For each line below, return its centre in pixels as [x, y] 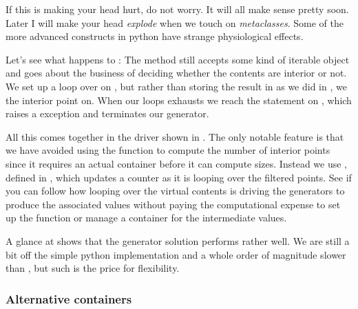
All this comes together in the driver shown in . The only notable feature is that [175, 136]
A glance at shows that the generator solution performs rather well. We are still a [178, 240]
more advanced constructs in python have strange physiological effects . [155, 36]
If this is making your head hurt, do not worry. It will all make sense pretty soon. [177, 9]
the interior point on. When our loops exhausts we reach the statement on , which [179, 100]
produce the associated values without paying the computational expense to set [173, 204]
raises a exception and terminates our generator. [107, 113]
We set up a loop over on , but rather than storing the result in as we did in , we [176, 86]
